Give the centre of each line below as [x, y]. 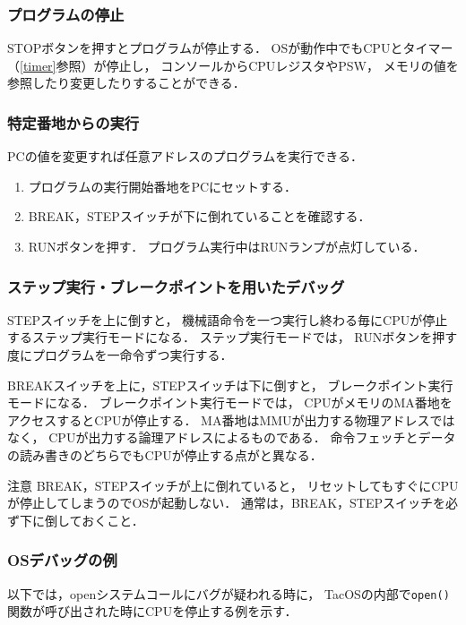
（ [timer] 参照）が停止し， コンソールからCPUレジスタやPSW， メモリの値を [233, 65]
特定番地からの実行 [73, 122]
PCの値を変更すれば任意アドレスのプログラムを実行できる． [185, 156]
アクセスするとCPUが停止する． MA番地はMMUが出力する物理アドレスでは [231, 420]
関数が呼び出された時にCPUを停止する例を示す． [152, 611]
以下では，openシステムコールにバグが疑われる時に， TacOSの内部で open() [229, 593]
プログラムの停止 [66, 14]
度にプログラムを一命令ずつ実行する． [120, 355]
